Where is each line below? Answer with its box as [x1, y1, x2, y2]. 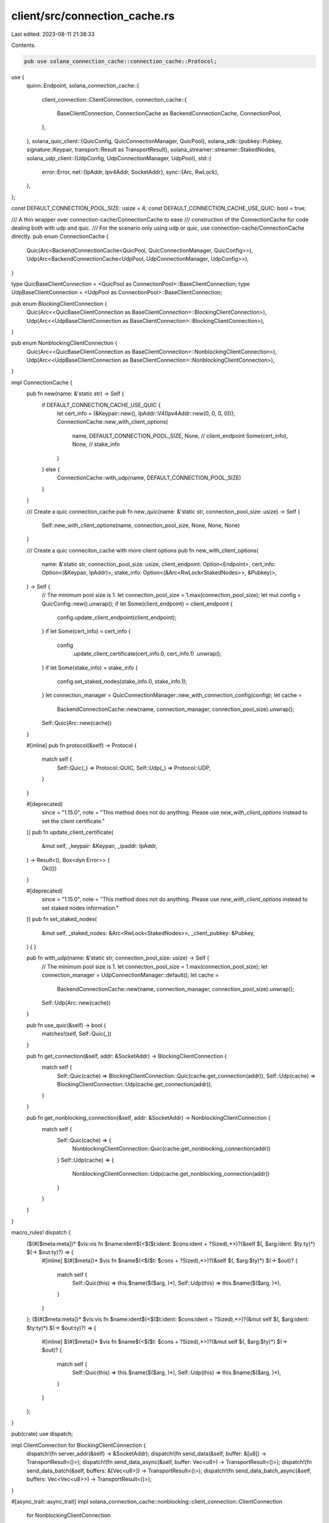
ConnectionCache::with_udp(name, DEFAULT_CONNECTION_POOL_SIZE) [57, 474, 241, 481]
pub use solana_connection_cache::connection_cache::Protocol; [24, 58, 218, 65]
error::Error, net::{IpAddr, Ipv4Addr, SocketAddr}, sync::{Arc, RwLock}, [41, 168, 219, 176]
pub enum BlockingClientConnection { [11, 300, 108, 307]
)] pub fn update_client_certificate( [26, 829, 114, 836]
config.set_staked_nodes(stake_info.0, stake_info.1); [57, 678, 188, 685]
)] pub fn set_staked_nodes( [26, 916, 97, 923]
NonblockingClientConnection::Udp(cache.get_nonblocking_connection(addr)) [72, 1170, 270, 1178]
